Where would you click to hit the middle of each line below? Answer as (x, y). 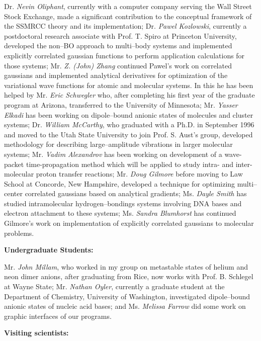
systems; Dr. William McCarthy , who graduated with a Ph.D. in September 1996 (129, 124)
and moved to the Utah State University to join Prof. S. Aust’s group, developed (128, 134)
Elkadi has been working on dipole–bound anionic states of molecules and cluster (129, 114)
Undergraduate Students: (49, 250)
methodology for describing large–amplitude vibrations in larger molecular (118, 144)
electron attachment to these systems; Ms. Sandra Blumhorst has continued (120, 213)
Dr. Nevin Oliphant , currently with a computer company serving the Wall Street (128, 6)
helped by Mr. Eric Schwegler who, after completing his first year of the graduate (129, 95)
